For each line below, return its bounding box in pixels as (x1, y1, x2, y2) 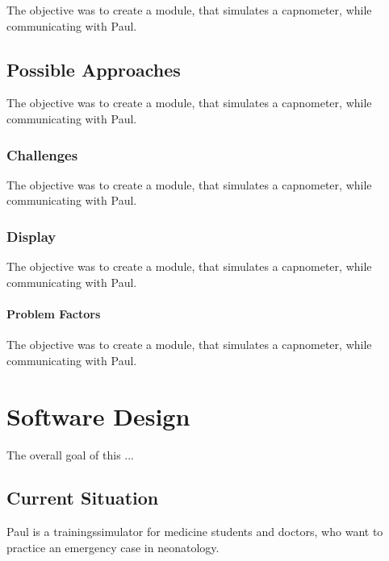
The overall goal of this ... (6, 446, 135, 463)
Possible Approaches (6, 56, 181, 81)
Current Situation (6, 485, 159, 510)
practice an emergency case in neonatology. (6, 538, 220, 555)
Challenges (6, 144, 78, 164)
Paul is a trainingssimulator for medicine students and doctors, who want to (6, 523, 383, 540)
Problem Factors (6, 305, 101, 322)
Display (6, 226, 56, 246)
